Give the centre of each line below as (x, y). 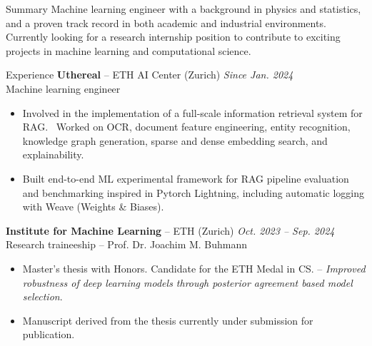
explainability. (53, 154)
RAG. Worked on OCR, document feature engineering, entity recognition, (186, 127)
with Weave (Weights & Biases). (93, 207)
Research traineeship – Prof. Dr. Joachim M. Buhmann (127, 244)
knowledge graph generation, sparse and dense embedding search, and (175, 140)
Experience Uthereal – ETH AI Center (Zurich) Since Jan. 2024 (150, 75)
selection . (42, 296)
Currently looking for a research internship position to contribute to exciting (173, 37)
